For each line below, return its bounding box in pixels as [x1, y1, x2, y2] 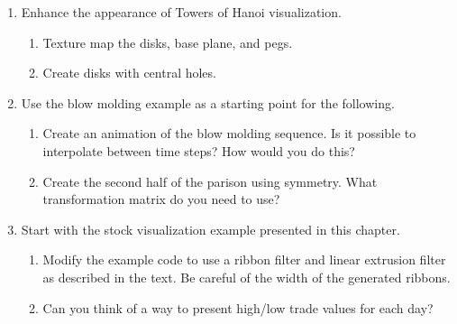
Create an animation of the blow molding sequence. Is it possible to [42, 124, 416, 143]
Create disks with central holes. [42, 63, 216, 82]
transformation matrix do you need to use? [42, 190, 280, 208]
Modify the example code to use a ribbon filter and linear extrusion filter [42, 250, 446, 269]
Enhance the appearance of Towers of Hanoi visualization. [21, 3, 342, 21]
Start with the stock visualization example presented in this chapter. [21, 219, 400, 238]
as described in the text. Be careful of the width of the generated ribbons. [42, 267, 451, 286]
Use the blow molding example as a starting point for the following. [21, 93, 395, 112]
